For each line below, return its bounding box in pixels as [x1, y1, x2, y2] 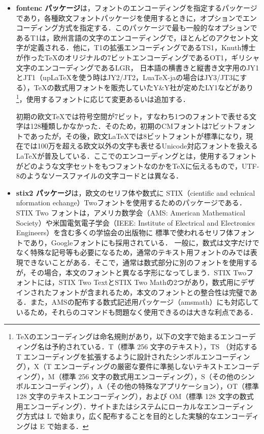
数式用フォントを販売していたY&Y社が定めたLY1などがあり [54, 82, 254, 92]
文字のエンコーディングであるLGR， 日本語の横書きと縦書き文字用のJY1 [16, 62, 259, 73]
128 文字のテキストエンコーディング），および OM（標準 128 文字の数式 [16, 391, 254, 402]
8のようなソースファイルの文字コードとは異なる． [16, 170, 183, 181]
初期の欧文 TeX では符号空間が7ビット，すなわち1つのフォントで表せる [16, 111, 250, 121]
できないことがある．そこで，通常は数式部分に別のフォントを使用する [23, 257, 258, 267]
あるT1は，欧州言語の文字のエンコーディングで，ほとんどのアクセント [16, 32, 251, 43]
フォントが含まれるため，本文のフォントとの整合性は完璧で [51, 286, 250, 297]
